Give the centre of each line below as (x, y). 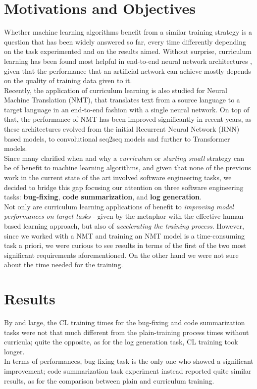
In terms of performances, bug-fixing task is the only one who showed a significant (129, 361)
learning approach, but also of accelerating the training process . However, (133, 226)
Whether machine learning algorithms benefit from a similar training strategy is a (128, 32)
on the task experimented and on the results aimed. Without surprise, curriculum (128, 51)
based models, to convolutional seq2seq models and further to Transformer (117, 138)
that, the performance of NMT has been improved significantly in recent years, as (128, 119)
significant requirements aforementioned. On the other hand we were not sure (121, 255)
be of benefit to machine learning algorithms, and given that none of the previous (128, 168)
